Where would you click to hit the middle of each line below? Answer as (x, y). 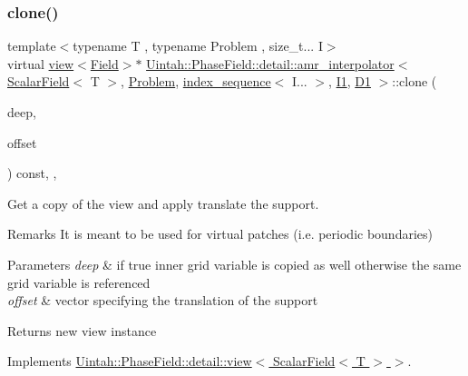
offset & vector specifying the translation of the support (163, 300)
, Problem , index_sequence (196, 81)
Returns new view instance (82, 330)
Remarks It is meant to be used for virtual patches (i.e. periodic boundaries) (220, 234)
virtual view (41, 63)
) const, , (32, 173)
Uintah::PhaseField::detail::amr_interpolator (270, 63)
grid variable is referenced (79, 282)
